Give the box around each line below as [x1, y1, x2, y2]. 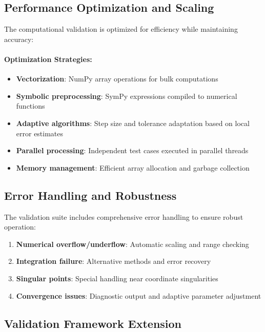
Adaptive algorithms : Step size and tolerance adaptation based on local [16, 117, 250, 128]
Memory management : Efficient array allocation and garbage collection [16, 162, 250, 173]
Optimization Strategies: [4, 53, 92, 64]
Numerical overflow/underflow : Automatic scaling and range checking [16, 238, 249, 249]
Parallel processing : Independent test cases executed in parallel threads [16, 145, 249, 156]
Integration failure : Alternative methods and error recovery [16, 256, 211, 266]
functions [16, 100, 45, 111]
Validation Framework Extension [4, 315, 182, 331]
